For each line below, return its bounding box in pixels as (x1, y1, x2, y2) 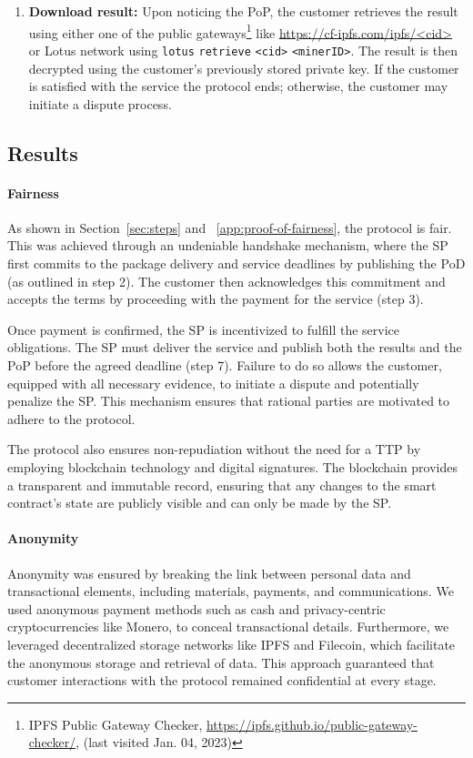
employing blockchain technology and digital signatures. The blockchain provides (7, 457, 458, 476)
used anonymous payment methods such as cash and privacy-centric (7, 599, 386, 618)
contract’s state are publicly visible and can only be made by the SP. (7, 493, 392, 512)
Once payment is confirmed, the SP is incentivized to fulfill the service (7, 319, 399, 339)
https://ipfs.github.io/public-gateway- (206, 714, 418, 733)
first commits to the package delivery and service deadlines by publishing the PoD (7, 254, 466, 273)
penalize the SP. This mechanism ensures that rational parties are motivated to (7, 391, 450, 410)
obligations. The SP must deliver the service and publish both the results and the (7, 338, 462, 357)
